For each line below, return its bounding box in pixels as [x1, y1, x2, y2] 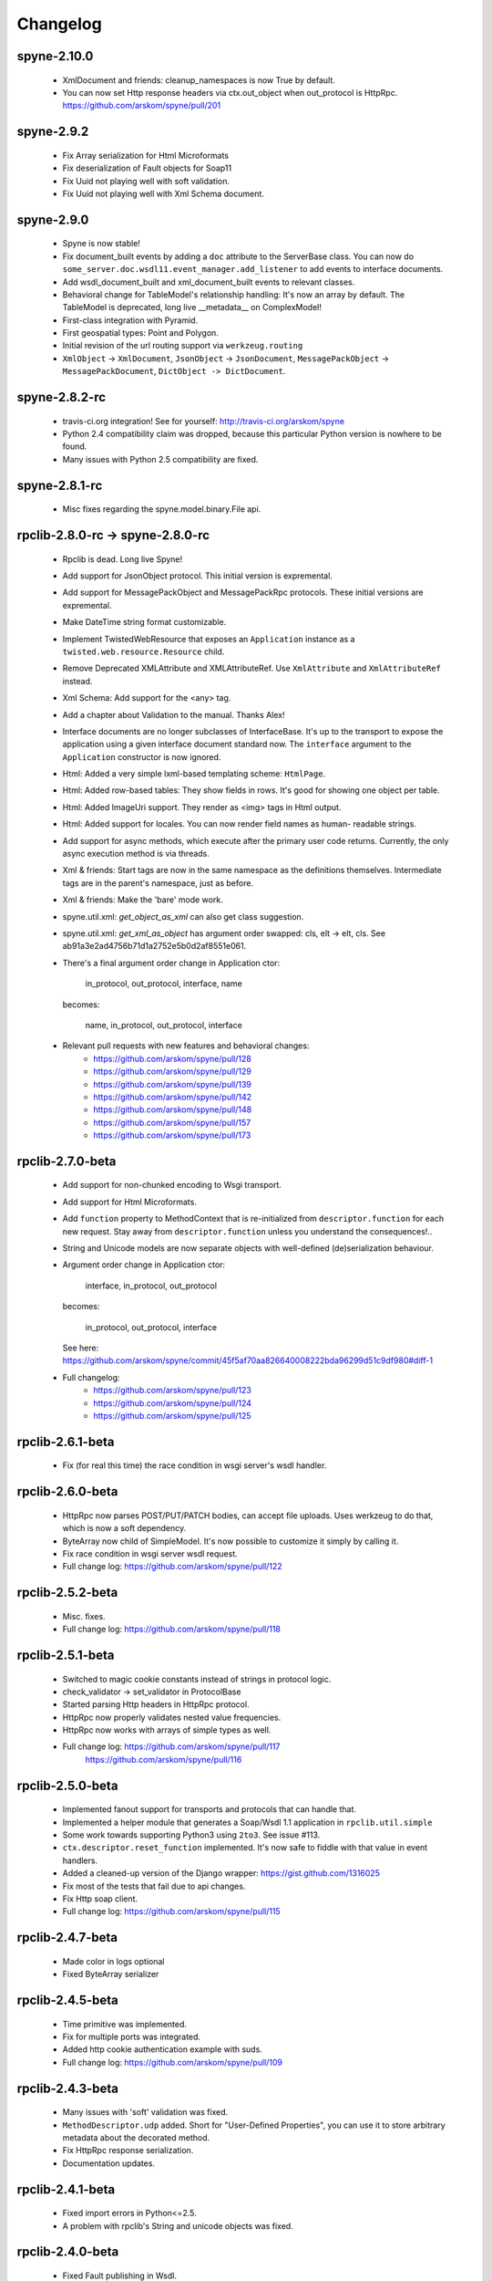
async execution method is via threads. [62, 849, 210, 859]
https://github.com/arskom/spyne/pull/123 [93, 1385, 252, 1396]
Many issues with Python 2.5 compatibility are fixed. [62, 453, 259, 464]
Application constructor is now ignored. [62, 751, 221, 762]
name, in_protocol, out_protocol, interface [85, 1019, 243, 1030]
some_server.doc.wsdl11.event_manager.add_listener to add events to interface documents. [62, 264, 444, 275]
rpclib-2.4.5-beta [16, 1993, 118, 2008]
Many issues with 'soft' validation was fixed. [62, 2107, 229, 2118]
